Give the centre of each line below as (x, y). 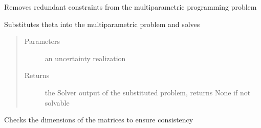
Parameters (42, 41)
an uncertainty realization (85, 58)
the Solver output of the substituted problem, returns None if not (148, 92)
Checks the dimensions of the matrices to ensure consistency (99, 120)
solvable (57, 102)
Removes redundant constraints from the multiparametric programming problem (130, 7)
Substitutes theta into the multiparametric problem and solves (102, 24)
